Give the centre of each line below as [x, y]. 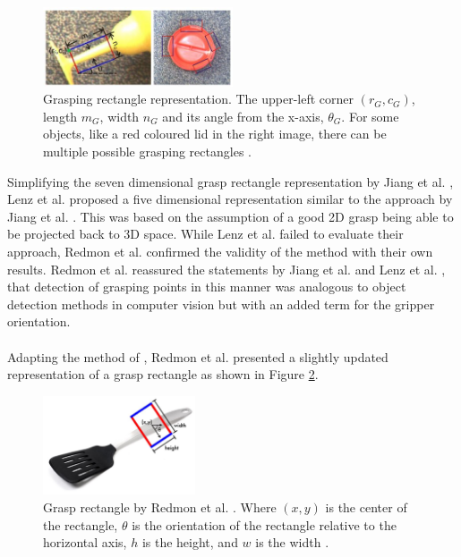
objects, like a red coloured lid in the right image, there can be [215, 134]
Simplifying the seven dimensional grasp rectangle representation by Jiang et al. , [230, 181]
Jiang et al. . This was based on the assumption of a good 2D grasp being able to [230, 216]
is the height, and [190, 542]
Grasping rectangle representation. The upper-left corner [199, 99]
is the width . [292, 542]
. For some [370, 116]
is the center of [366, 507]
